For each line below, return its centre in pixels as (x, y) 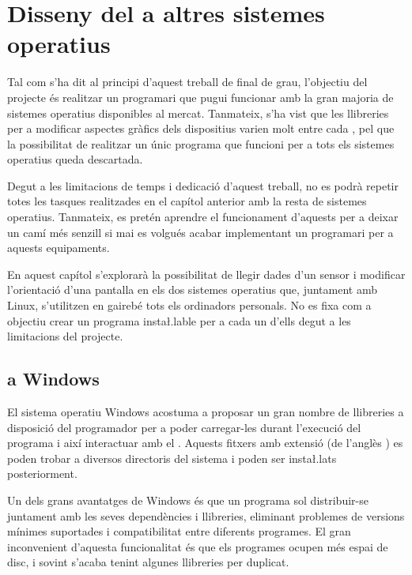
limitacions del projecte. (65, 336)
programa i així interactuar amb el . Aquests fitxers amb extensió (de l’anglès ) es (205, 443)
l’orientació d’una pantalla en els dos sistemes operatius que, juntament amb (192, 289)
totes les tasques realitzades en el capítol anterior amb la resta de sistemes (187, 201)
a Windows (53, 379)
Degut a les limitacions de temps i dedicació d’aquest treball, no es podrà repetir (203, 185)
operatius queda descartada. (75, 159)
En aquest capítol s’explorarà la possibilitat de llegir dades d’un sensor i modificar (206, 274)
